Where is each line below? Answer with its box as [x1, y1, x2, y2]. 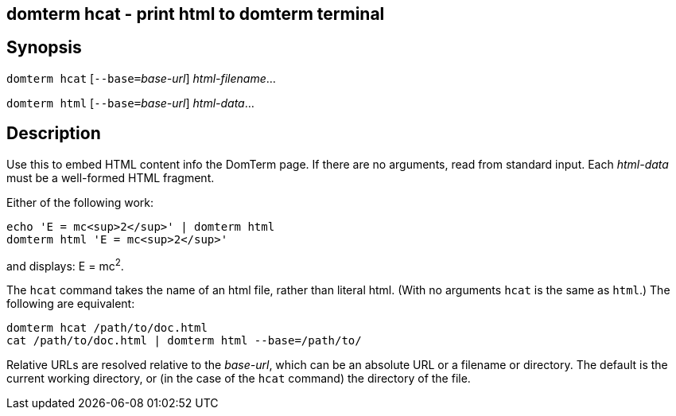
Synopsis [6, 37, 82, 58]
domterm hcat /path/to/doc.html [6, 321, 208, 335]
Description [6, 123, 101, 144]
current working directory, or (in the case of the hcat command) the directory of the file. [6, 371, 471, 386]
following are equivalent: [6, 297, 135, 311]
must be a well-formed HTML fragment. [6, 170, 215, 185]
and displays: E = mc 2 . [6, 256, 124, 273]
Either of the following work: [6, 195, 154, 209]
